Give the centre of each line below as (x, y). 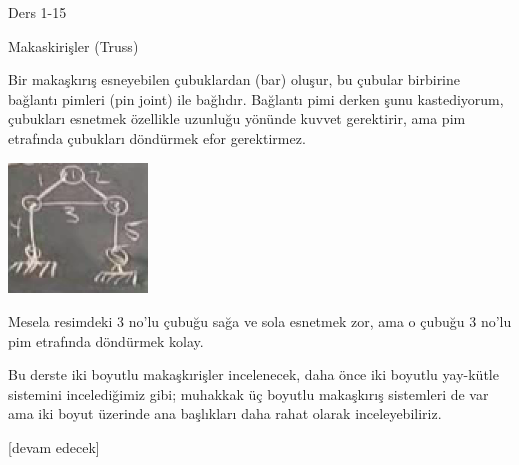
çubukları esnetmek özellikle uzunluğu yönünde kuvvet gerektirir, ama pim (237, 118)
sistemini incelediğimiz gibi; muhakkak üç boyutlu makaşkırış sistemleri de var (248, 393)
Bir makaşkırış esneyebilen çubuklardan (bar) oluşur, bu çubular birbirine (234, 79)
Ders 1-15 (37, 12)
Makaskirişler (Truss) (73, 45)
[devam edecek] (54, 446)
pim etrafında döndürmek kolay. (106, 340)
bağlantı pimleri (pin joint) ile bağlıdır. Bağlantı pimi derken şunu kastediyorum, (256, 98)
